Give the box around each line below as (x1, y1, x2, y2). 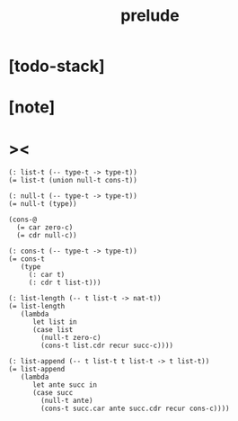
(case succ (31, 389, 74, 398)
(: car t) (28, 271, 66, 280)
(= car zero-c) (16, 223, 74, 232)
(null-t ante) (40, 397, 93, 406)
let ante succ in (31, 381, 98, 390)
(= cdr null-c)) (16, 231, 77, 240)
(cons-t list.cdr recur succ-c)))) (40, 341, 174, 351)
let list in (31, 318, 77, 327)
